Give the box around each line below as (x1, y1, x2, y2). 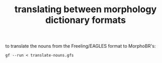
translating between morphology (14, 4, 157, 15)
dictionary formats (45, 14, 126, 26)
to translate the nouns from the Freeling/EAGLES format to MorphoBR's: (5, 43, 156, 49)
